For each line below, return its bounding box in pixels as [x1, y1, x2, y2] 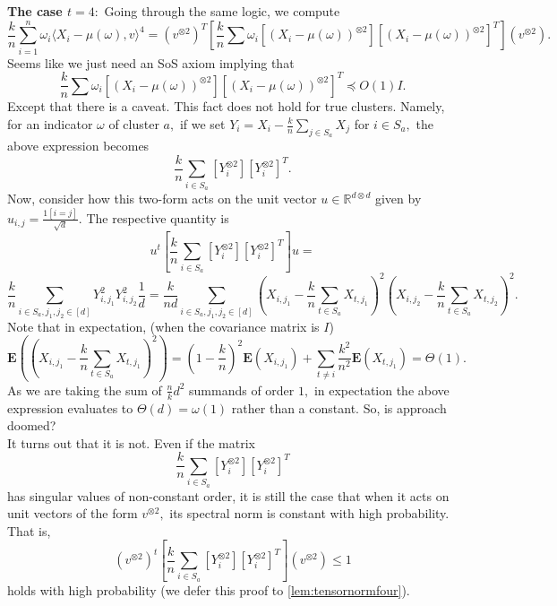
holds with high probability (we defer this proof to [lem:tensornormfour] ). [7, 580, 410, 599]
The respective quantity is [86, 208, 229, 227]
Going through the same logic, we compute [104, 2, 340, 20]
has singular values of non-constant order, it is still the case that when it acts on [7, 486, 450, 505]
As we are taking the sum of [7, 380, 162, 399]
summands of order [189, 380, 295, 399]
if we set [179, 115, 226, 133]
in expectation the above [313, 380, 450, 399]
